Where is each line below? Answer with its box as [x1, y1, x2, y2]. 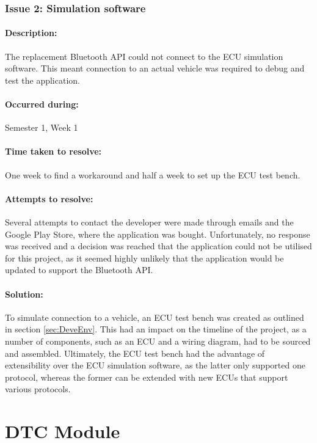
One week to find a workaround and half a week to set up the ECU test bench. [5, 168, 301, 181]
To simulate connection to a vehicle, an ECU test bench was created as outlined [5, 310, 304, 323]
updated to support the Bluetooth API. [5, 263, 153, 276]
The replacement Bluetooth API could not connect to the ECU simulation [5, 49, 283, 62]
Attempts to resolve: [5, 192, 93, 205]
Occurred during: [5, 98, 79, 111]
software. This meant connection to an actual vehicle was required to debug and [5, 62, 305, 75]
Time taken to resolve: [5, 145, 102, 158]
